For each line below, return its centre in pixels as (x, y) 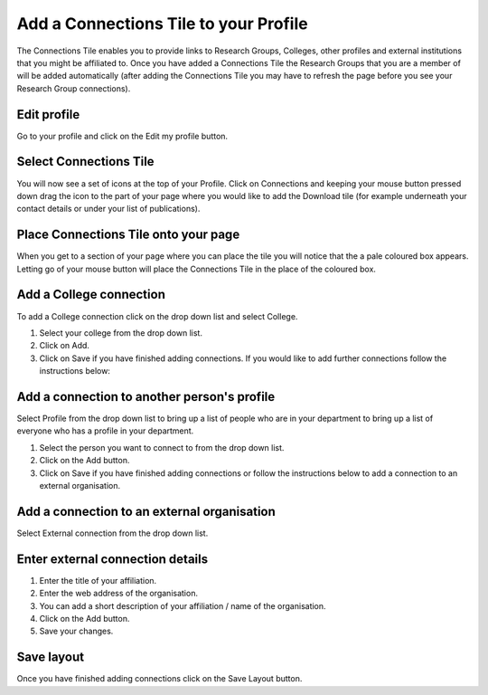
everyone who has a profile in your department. (105, 431)
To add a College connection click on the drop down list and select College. (157, 316)
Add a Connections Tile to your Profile (162, 24)
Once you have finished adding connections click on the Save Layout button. (160, 679)
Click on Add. (65, 346)
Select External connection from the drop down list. (113, 533)
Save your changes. (76, 631)
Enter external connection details (112, 559)
